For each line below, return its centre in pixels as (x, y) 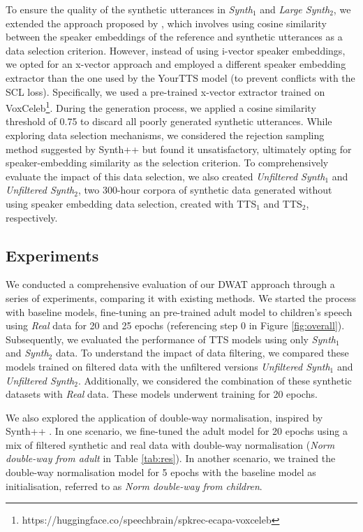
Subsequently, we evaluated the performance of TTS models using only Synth (171, 339)
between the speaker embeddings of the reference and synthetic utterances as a (174, 37)
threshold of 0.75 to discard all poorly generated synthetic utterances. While (169, 121)
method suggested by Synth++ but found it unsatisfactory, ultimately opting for (179, 149)
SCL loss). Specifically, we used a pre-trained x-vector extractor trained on (165, 91)
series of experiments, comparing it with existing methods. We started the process (181, 297)
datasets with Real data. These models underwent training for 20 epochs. (162, 394)
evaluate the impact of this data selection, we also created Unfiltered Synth (165, 176)
